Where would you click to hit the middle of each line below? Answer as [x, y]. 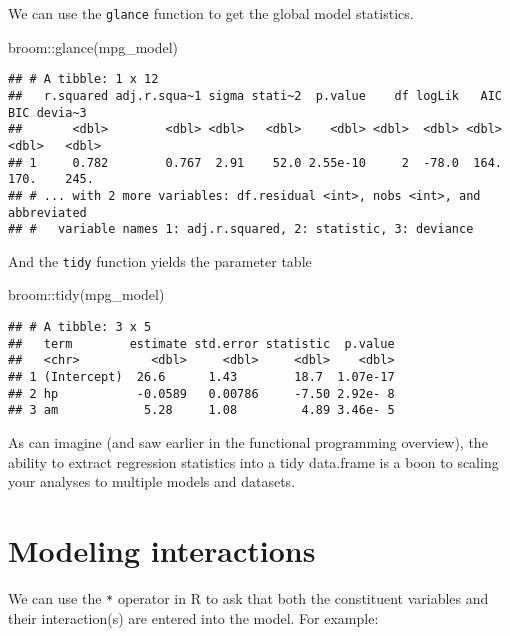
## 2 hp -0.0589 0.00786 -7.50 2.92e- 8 [201, 393]
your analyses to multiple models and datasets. [152, 481]
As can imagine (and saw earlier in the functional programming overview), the [248, 442]
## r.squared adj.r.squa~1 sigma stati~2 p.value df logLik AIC [255, 95]
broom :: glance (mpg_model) [93, 46]
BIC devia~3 [47, 112]
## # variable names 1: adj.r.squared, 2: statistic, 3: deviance [241, 229]
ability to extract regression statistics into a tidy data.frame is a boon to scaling [253, 461]
